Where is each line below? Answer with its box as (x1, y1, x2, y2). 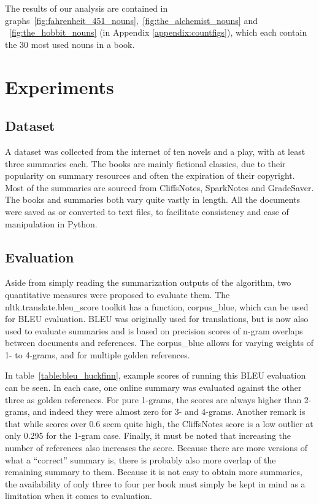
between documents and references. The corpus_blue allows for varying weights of (5, 336, 313, 349)
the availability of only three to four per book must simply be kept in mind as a (5, 477, 306, 490)
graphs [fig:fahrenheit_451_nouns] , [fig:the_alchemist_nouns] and (5, 14, 258, 26)
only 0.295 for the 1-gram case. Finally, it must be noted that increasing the (5, 429, 291, 442)
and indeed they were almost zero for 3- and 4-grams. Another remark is (33, 405, 306, 418)
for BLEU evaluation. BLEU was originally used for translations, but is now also (5, 312, 309, 325)
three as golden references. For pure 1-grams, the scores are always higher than (5, 393, 302, 406)
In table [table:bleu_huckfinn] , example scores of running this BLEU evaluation (5, 369, 306, 382)
